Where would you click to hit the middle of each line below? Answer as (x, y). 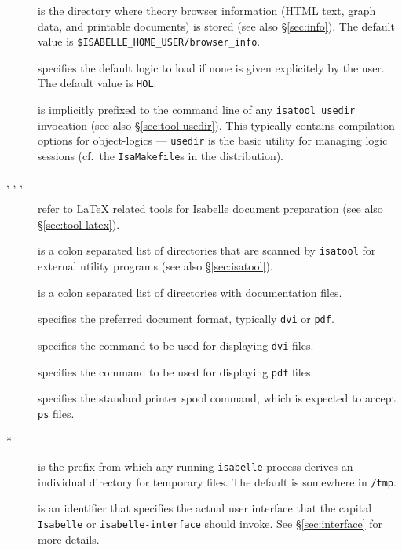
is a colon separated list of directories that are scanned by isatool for (207, 250)
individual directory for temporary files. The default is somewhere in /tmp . (217, 481)
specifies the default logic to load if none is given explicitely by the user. (211, 67)
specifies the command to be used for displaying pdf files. (176, 371)
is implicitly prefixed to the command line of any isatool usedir (197, 110)
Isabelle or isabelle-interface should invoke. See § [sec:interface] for (210, 523)
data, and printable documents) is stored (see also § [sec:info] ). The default (216, 26)
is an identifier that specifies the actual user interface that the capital (205, 508)
